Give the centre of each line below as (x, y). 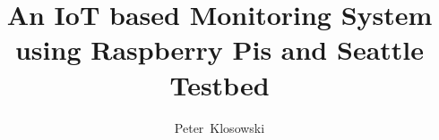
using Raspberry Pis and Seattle (219, 49)
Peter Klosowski (219, 127)
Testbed (219, 84)
